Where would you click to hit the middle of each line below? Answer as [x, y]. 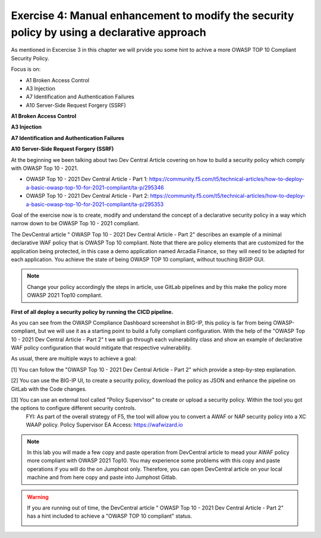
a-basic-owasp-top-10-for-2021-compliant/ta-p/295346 [95, 187]
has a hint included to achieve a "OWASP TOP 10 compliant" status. [110, 516]
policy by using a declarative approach [108, 32]
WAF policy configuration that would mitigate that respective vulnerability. [101, 348]
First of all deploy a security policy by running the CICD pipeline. [92, 312]
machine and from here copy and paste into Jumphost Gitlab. [102, 477]
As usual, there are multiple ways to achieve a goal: [74, 359]
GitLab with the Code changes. [49, 389]
